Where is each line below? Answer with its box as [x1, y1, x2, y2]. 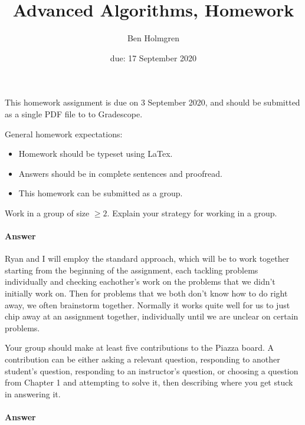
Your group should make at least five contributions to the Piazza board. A [5, 341, 274, 354]
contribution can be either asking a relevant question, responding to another [5, 353, 280, 365]
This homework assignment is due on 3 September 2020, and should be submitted [5, 96, 300, 108]
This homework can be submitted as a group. [18, 187, 183, 199]
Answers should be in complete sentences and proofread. [18, 167, 222, 179]
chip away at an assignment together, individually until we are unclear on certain [5, 310, 299, 322]
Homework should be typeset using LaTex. [18, 147, 173, 160]
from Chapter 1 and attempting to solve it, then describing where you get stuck [5, 376, 293, 388]
